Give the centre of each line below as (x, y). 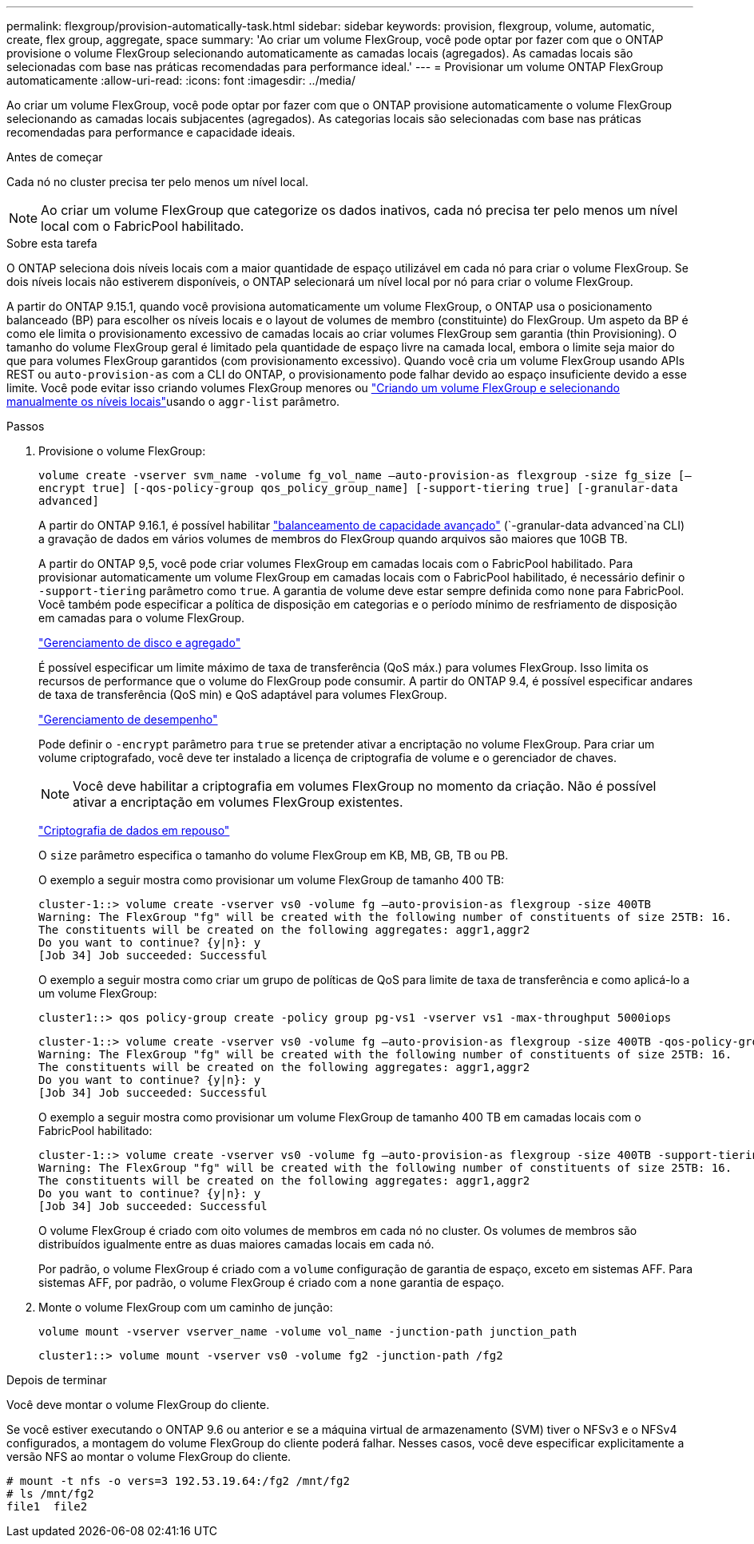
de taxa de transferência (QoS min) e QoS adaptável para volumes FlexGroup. (243, 695)
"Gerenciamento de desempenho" (128, 719)
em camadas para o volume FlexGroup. (142, 618)
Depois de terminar (57, 1380)
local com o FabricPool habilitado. (143, 226)
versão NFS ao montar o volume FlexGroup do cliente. (149, 1457)
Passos (26, 426)
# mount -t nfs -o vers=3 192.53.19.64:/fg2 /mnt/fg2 (178, 1481)
